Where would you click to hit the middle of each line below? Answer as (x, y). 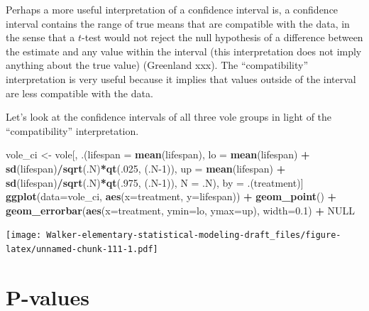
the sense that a (40, 37)
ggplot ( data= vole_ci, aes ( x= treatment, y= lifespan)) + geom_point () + (171, 196)
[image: (24, 235)
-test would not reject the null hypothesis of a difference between (222, 37)
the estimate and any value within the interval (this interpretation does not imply (184, 51)
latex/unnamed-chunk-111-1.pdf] (82, 249)
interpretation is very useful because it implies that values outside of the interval (181, 78)
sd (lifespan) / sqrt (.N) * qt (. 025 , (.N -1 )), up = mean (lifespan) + (146, 168)
